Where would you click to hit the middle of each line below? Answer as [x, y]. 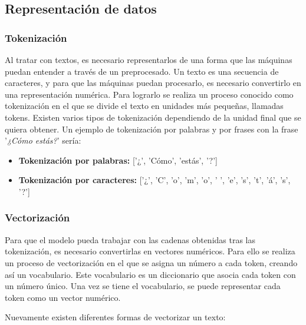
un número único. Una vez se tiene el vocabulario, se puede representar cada [143, 286]
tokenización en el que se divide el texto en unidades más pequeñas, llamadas [144, 106]
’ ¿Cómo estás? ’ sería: [43, 140]
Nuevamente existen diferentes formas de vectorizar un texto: [115, 317]
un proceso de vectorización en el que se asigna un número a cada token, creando [151, 262]
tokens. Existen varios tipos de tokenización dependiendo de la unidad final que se [153, 117]
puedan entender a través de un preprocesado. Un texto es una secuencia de [142, 71]
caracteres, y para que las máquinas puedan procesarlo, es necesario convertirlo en [153, 83]
